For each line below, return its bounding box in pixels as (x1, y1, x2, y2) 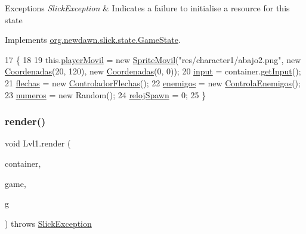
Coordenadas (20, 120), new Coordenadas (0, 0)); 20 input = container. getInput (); (5, 65, 301, 77)
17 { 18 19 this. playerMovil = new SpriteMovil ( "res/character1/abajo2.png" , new (5, 53, 301, 65)
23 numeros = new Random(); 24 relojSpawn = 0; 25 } (5, 88, 206, 101)
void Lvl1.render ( (5, 137, 71, 149)
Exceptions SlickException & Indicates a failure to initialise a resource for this (5, 2, 290, 14)
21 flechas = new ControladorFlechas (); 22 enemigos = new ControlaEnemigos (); (5, 76, 301, 89)
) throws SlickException (5, 217, 92, 229)
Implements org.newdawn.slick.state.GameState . (5, 33, 181, 46)
